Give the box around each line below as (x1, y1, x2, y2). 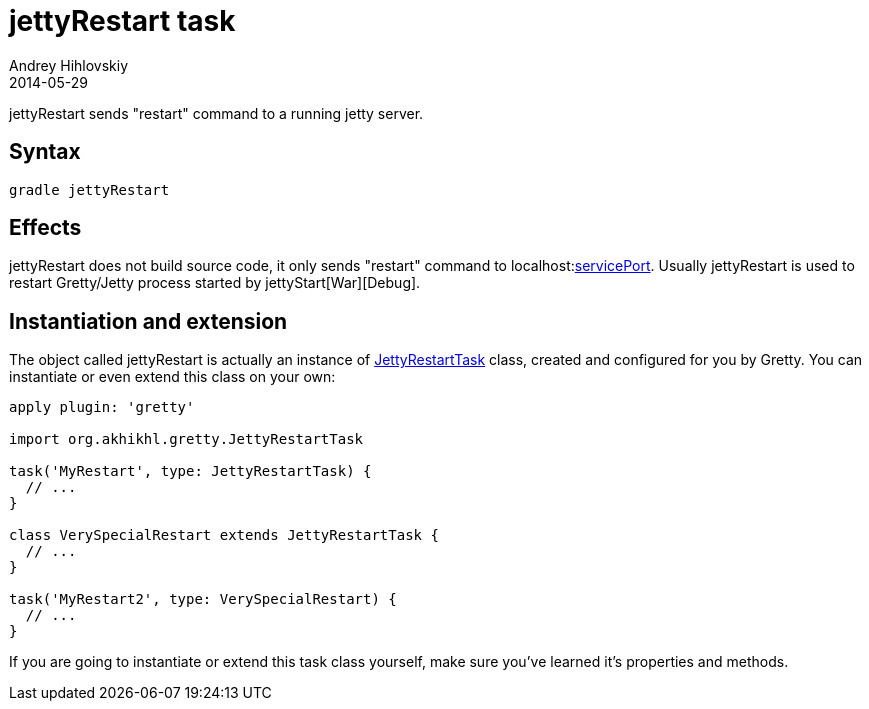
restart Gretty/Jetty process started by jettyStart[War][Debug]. (9, 274, 421, 292)
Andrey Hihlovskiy (9, 56, 129, 74)
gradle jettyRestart (9, 181, 170, 198)
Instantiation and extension (9, 308, 288, 334)
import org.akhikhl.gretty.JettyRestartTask (9, 431, 364, 448)
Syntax (9, 139, 81, 165)
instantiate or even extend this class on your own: (9, 368, 336, 386)
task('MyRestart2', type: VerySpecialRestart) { (9, 591, 397, 608)
